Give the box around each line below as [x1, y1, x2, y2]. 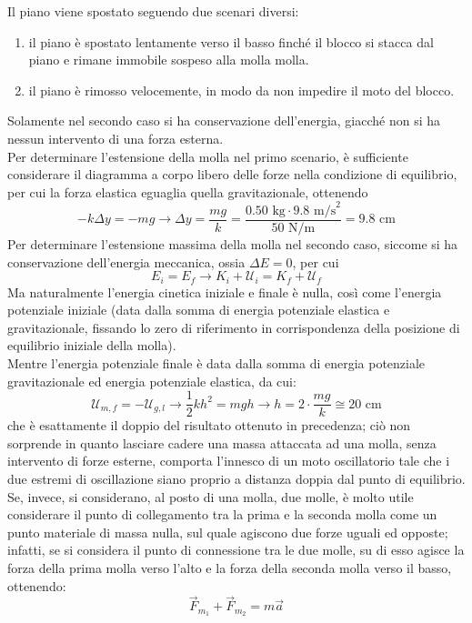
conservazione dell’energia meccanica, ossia [7, 252, 246, 271]
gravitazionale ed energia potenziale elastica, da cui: [7, 371, 296, 390]
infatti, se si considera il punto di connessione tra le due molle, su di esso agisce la [7, 540, 465, 559]
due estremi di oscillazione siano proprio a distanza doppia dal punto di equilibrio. [7, 468, 466, 487]
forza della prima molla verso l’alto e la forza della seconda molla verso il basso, [7, 558, 452, 577]
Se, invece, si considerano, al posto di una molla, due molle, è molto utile [7, 487, 414, 506]
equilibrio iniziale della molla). [7, 336, 176, 355]
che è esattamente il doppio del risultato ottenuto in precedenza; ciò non [7, 416, 411, 435]
